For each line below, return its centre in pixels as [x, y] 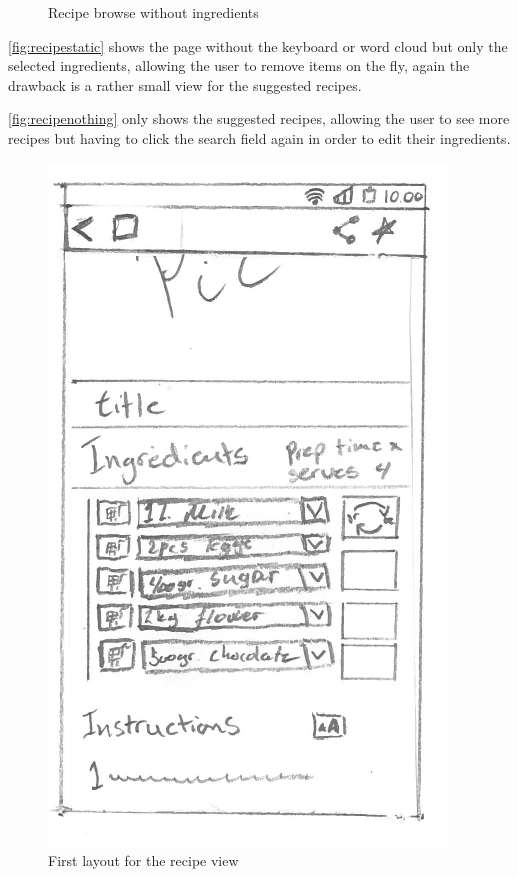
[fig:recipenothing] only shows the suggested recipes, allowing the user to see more [259, 118]
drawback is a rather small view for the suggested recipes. [185, 84]
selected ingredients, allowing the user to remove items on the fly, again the [239, 65]
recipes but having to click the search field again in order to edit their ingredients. [259, 137]
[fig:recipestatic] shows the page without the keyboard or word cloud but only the [258, 45]
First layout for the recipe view [143, 860]
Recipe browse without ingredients [153, 12]
